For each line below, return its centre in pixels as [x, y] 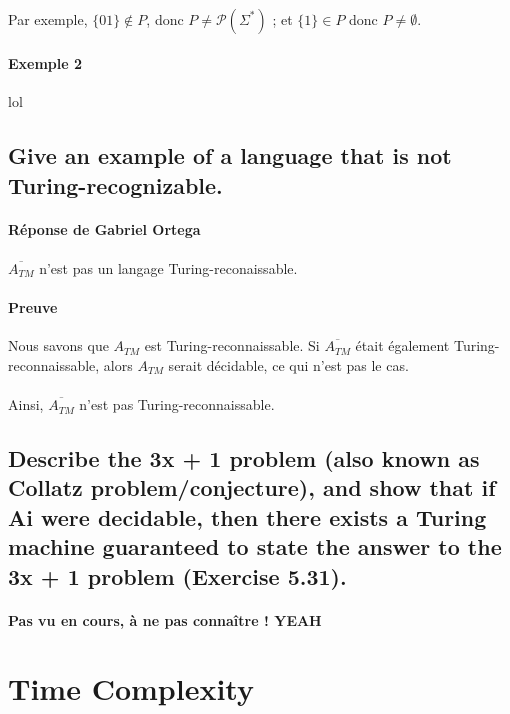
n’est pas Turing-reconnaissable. [177, 404]
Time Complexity [131, 688]
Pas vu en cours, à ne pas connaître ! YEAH [165, 619]
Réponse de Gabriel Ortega [104, 228]
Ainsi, [26, 404]
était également [402, 345]
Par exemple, [48, 18]
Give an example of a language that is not [230, 155]
